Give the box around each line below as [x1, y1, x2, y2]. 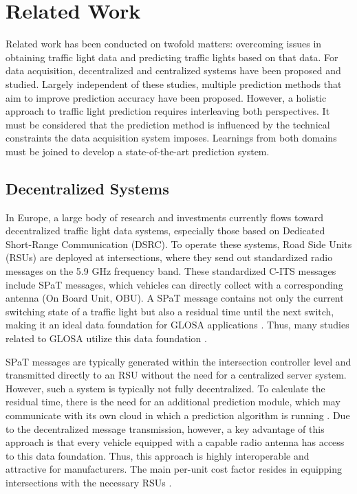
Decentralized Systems [6, 177, 169, 199]
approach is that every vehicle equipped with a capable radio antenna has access [6, 435, 345, 449]
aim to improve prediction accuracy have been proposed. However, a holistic [6, 90, 327, 104]
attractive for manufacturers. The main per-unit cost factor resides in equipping [6, 462, 343, 476]
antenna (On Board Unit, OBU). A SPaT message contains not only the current [6, 291, 344, 305]
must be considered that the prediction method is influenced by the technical [6, 117, 330, 131]
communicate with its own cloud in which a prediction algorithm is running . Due [6, 407, 350, 422]
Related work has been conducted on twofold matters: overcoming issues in [6, 36, 322, 51]
